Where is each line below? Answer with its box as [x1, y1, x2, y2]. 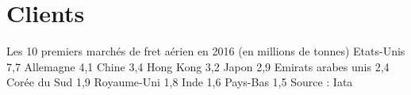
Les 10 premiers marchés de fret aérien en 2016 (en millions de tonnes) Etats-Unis [6, 43, 405, 59]
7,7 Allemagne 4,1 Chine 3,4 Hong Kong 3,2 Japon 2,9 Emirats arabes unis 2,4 [6, 58, 390, 74]
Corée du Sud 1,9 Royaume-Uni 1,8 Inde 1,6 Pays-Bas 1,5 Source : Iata [6, 74, 353, 90]
